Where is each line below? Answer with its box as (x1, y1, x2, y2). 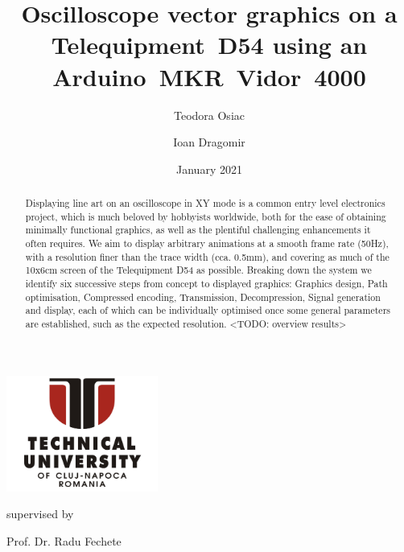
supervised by (6, 505, 74, 522)
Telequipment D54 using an (51, 28, 368, 61)
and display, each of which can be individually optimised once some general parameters (25, 303, 390, 317)
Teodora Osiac (173, 106, 245, 123)
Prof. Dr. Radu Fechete (6, 532, 122, 549)
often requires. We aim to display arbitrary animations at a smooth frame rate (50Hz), (25, 237, 389, 250)
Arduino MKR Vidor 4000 (52, 60, 366, 93)
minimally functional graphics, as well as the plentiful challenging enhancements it (25, 223, 371, 237)
